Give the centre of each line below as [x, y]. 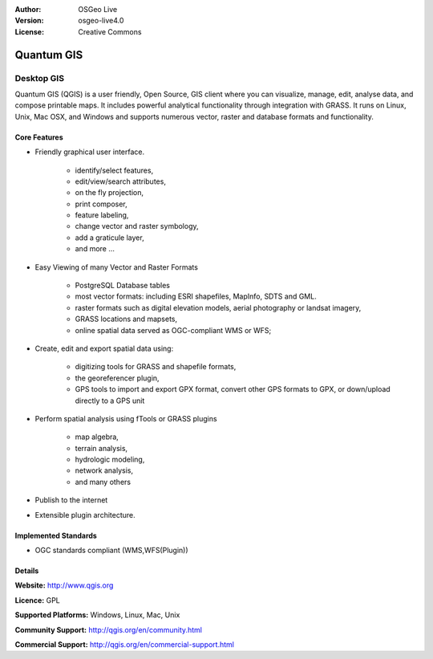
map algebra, [97, 437]
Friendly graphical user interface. [90, 152]
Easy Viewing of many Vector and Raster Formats [116, 267]
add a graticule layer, [109, 238]
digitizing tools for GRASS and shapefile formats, [156, 367]
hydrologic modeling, [110, 460]
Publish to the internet [71, 500]
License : [29, 31]
